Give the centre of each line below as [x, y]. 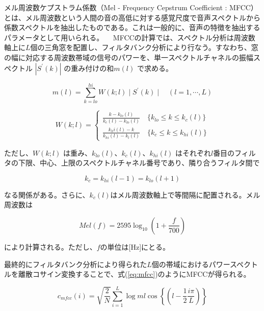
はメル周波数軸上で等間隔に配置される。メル [185, 194]
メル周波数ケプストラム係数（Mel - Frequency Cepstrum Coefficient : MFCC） [131, 7]
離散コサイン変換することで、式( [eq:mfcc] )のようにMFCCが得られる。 [134, 274]
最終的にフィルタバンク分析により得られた [76, 264]
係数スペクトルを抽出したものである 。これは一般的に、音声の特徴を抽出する [132, 27]
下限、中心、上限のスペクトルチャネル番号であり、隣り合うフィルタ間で [139, 163]
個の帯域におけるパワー [191, 264]
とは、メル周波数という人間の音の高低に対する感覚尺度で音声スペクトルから [133, 17]
